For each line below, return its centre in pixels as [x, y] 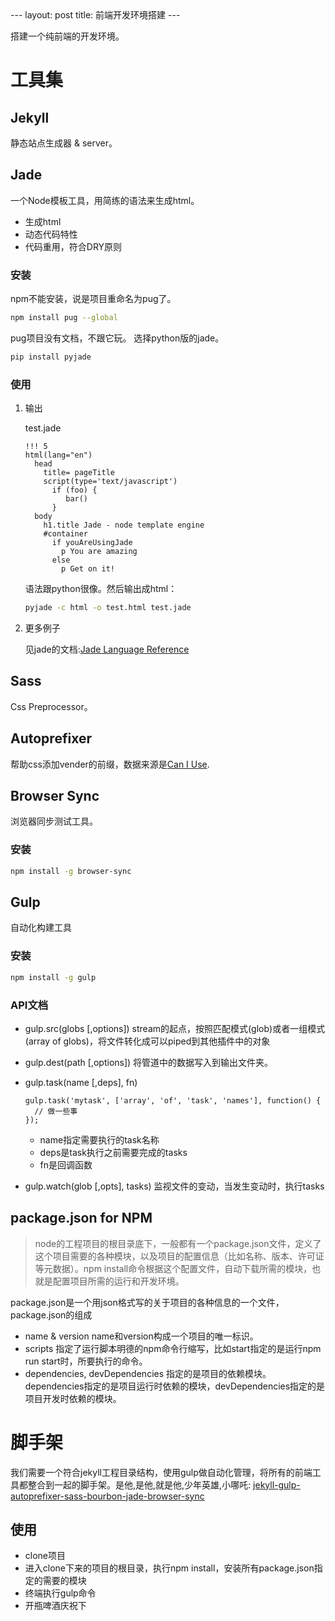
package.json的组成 [51, 1314]
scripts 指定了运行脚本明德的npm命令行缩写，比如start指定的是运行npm [173, 1348]
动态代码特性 [51, 234]
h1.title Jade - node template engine [124, 525]
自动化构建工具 [41, 928]
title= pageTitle [79, 473]
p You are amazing [99, 552]
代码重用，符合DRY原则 [73, 246]
